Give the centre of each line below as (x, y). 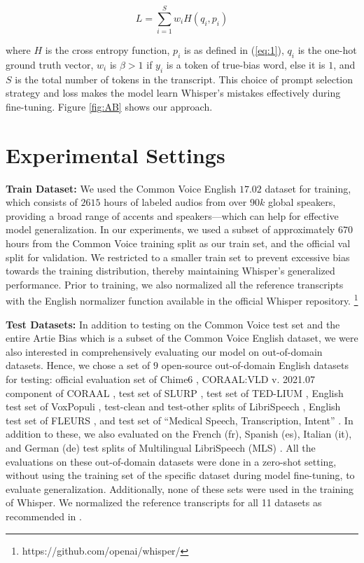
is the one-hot (327, 50)
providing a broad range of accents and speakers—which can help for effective (172, 215)
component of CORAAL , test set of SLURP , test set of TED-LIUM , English (175, 392)
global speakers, (302, 202)
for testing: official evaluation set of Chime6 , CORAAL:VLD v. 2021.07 (160, 379)
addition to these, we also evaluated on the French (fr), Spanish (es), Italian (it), (179, 434)
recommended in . (44, 516)
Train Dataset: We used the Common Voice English (121, 188)
